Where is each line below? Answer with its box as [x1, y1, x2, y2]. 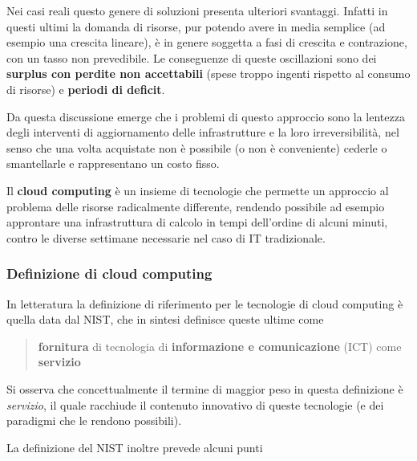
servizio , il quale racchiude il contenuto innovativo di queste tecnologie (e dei [6, 396, 384, 413]
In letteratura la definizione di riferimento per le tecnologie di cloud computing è [6, 295, 403, 312]
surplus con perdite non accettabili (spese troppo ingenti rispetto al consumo [6, 65, 411, 82]
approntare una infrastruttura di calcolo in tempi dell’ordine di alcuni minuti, [6, 214, 388, 230]
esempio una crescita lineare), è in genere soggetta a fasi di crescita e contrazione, [6, 34, 407, 51]
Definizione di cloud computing [6, 263, 213, 284]
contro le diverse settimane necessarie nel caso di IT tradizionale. [6, 229, 326, 246]
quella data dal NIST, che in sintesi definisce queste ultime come [6, 311, 324, 328]
